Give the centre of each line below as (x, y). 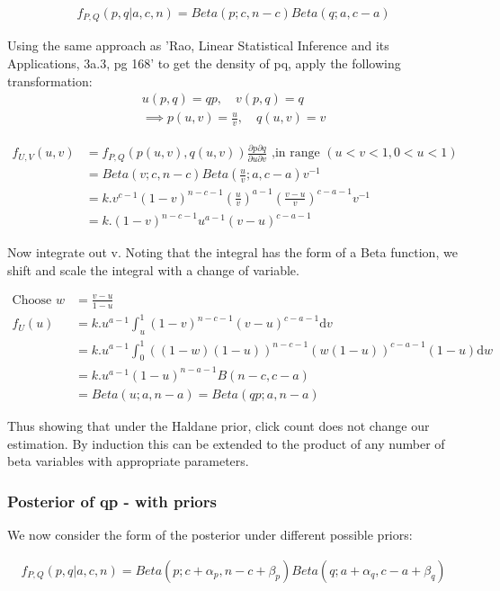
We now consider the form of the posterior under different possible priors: (210, 534)
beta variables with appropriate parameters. (128, 461)
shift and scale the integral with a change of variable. (153, 269)
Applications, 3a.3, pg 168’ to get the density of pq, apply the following (204, 63)
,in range (295, 153)
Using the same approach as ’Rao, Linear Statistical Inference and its (198, 45)
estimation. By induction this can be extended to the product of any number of (226, 443)
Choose (32, 300)
